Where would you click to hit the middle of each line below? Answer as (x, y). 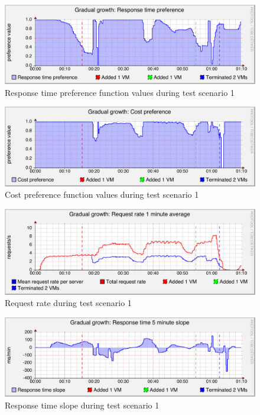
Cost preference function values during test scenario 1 (102, 194)
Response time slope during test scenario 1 (82, 405)
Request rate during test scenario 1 (68, 303)
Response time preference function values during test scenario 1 (120, 92)
